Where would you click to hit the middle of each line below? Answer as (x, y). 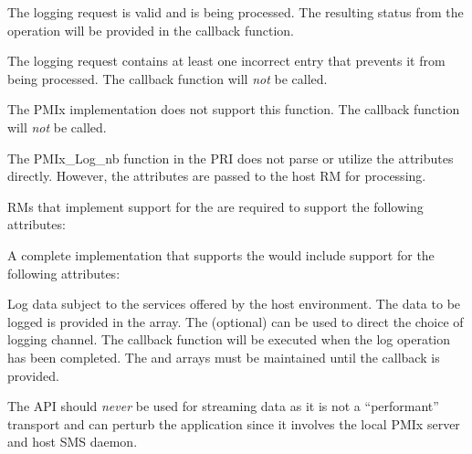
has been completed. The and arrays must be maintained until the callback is (224, 357)
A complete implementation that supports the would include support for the (221, 254)
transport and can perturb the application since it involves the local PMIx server (234, 423)
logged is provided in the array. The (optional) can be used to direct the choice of (236, 321)
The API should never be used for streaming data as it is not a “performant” (223, 406)
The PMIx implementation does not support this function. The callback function (234, 109)
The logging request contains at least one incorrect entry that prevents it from (226, 61)
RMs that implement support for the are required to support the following (215, 206)
